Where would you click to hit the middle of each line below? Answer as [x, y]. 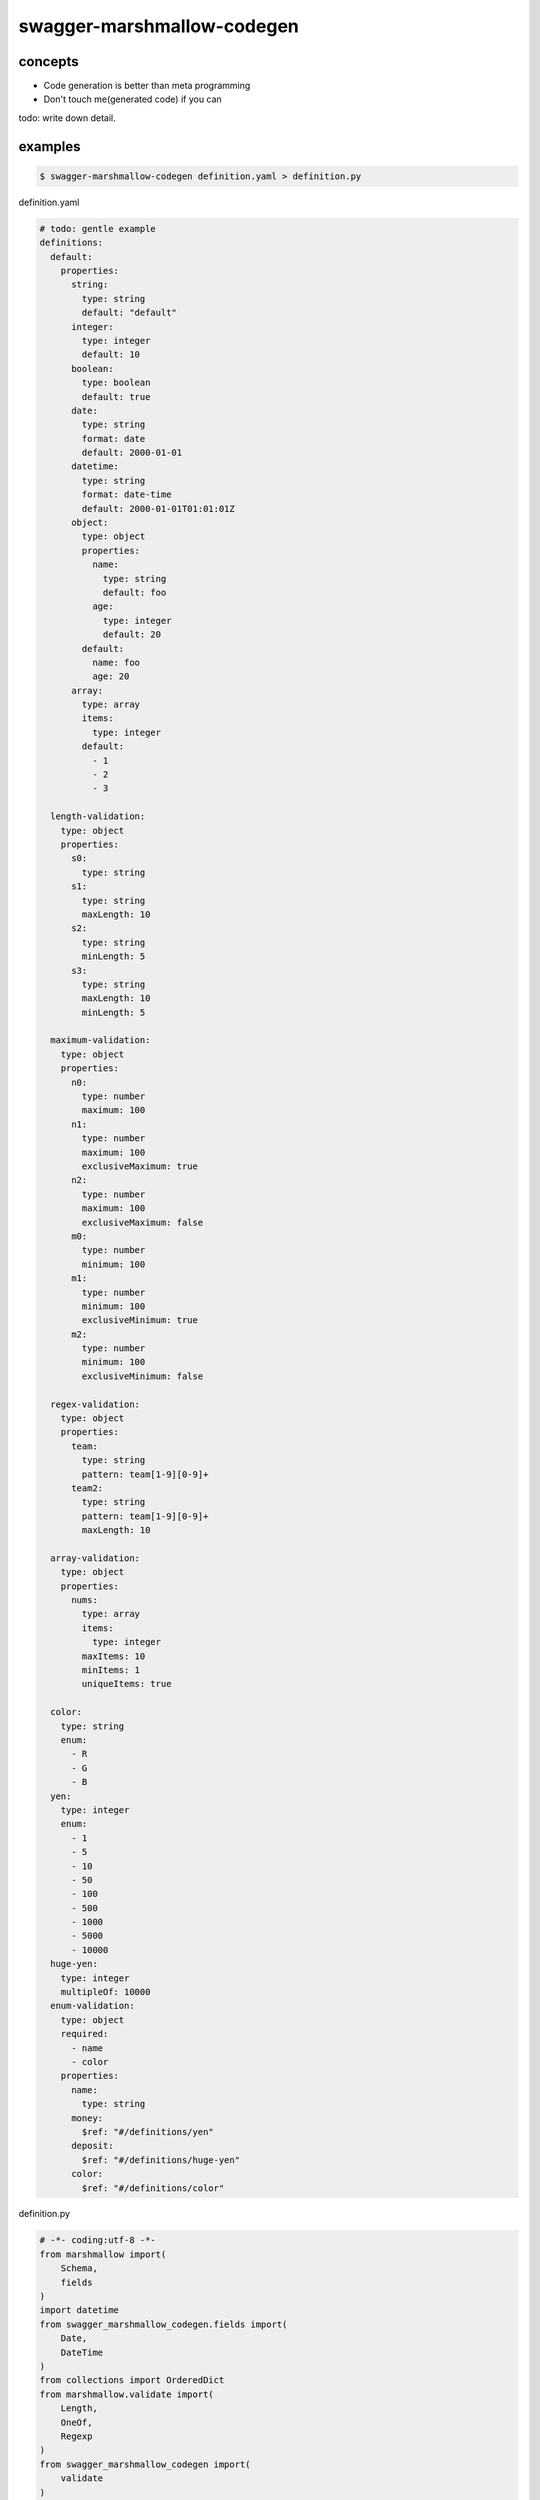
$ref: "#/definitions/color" [153, 2188]
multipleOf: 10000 [105, 1992]
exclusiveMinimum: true [140, 1320]
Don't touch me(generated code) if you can [132, 99]
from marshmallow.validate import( [126, 2394]
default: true [116, 396]
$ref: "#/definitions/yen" [147, 2131]
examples [49, 146]
